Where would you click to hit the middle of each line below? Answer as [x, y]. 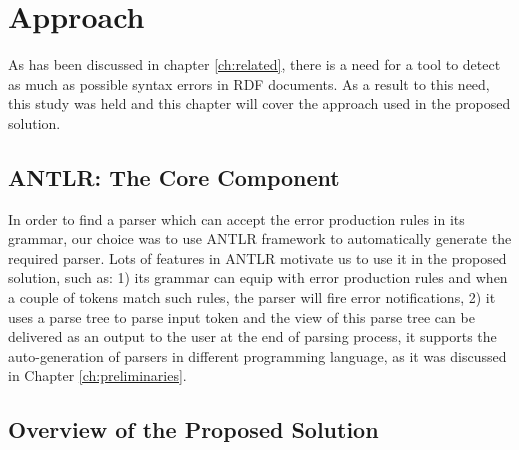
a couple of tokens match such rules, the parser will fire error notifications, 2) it [252, 297]
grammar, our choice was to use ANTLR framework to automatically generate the [260, 238]
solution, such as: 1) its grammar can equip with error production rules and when [258, 277]
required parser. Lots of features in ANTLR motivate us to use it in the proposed [257, 257]
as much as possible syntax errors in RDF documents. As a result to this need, [249, 83]
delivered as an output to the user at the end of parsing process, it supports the [252, 336]
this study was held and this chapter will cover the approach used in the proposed [259, 103]
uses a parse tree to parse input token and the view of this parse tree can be [241, 316]
